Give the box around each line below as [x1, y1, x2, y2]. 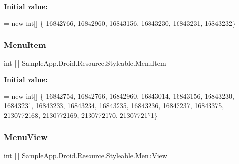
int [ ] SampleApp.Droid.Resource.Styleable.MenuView [4, 150, 167, 160]
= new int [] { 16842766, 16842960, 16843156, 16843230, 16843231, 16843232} [4, 18, 236, 28]
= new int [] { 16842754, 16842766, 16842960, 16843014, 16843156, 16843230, [4, 91, 234, 101]
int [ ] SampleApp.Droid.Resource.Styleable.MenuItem [4, 58, 166, 68]
